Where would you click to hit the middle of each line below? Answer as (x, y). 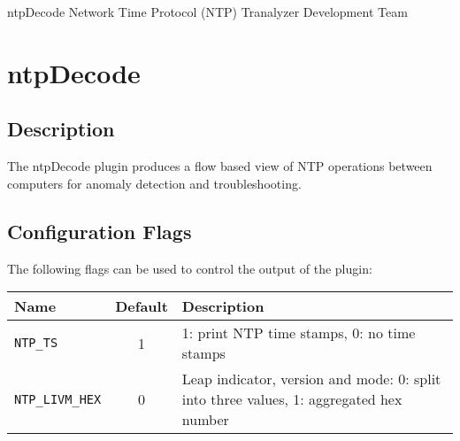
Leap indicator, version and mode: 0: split (311, 379)
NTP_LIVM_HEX (58, 399)
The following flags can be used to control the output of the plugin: (190, 268)
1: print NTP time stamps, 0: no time (299, 333)
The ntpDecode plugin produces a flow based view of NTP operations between (220, 166)
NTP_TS (36, 343)
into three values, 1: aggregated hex (292, 399)
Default (142, 306)
